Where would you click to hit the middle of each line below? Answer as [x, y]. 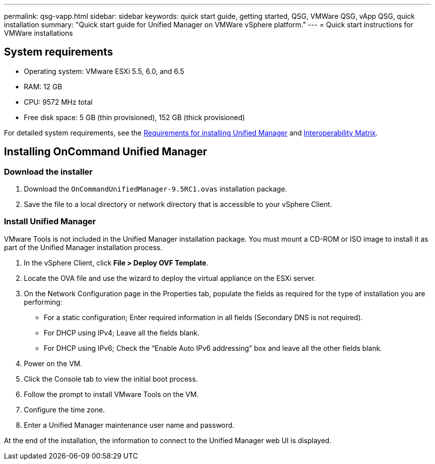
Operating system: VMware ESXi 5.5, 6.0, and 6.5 [104, 71]
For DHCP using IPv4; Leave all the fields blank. [122, 332]
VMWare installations [38, 33]
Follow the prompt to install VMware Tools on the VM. [111, 394]
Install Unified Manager [50, 222]
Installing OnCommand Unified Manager [106, 152]
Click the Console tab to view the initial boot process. [111, 379]
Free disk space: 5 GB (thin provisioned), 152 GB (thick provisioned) [135, 117]
